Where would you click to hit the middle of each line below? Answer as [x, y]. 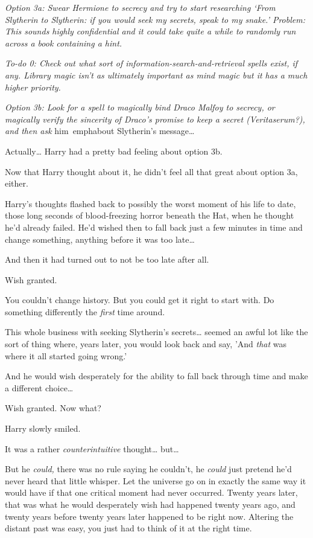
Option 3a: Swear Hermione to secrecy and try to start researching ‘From [140, 7]
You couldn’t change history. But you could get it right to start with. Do [140, 300]
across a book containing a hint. [64, 43]
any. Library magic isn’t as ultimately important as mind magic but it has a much [156, 75]
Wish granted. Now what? [53, 408]
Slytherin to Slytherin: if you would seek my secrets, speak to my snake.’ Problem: [155, 19]
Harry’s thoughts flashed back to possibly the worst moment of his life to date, [150, 203]
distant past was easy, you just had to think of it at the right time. [128, 528]
